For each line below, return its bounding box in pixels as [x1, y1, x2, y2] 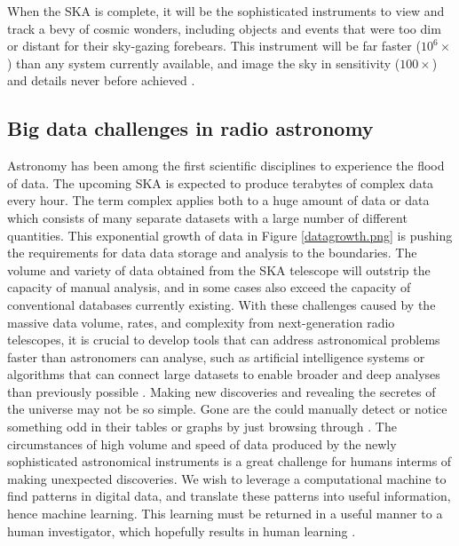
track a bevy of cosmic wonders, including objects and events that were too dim [7, 19, 441, 37]
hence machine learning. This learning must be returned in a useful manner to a [7, 504, 443, 523]
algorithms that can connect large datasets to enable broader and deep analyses [7, 365, 440, 384]
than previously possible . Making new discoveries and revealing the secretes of [7, 382, 436, 400]
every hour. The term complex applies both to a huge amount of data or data [7, 191, 430, 210]
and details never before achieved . [7, 71, 195, 90]
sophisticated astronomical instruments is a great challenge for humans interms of [7, 452, 452, 471]
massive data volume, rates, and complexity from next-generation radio [7, 313, 395, 331]
